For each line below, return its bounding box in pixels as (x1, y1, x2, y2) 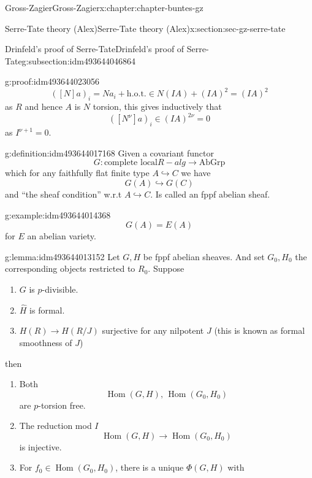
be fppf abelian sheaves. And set (143, 250, 265, 263)
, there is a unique (115, 461, 184, 474)
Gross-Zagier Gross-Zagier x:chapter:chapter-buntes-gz (5, 1, 204, 13)
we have (181, 166, 211, 179)
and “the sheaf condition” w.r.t (5, 187, 122, 200)
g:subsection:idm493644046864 (21, 54, 135, 67)
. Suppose (148, 262, 185, 275)
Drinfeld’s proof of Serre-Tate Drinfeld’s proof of (5, 42, 185, 55)
